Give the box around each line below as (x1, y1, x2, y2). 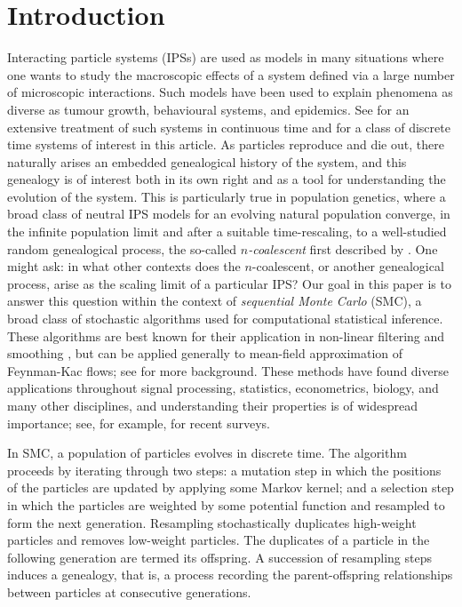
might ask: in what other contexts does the (7, 257, 241, 276)
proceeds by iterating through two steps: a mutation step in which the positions (7, 460, 442, 479)
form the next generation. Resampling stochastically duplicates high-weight (7, 513, 417, 531)
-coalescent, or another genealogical (251, 257, 444, 276)
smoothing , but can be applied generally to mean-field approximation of (7, 344, 403, 363)
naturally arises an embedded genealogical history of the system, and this (7, 152, 407, 171)
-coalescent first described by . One (248, 239, 438, 258)
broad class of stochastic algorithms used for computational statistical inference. (7, 309, 443, 328)
